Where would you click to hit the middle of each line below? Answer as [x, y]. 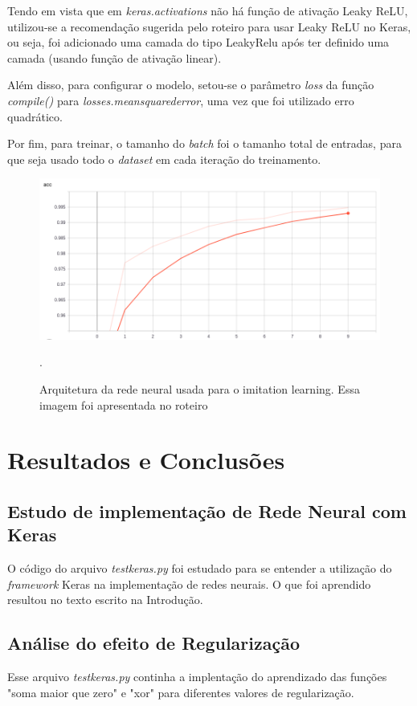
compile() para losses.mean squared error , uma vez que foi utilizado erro [181, 100]
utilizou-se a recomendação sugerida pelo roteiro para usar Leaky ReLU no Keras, [209, 26]
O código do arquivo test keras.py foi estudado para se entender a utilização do [200, 568]
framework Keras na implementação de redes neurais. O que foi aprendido [189, 584]
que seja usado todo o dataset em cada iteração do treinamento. [164, 159]
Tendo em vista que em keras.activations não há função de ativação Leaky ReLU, [208, 10]
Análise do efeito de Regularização [154, 643]
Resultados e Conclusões [146, 460]
